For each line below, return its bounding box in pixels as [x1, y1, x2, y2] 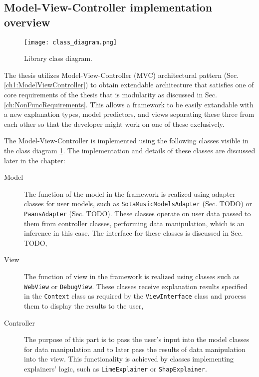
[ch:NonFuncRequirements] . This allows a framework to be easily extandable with [4, 99, 254, 109]
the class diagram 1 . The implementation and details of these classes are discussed [4, 145, 256, 155]
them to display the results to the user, [24, 300, 144, 311]
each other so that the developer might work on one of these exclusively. [4, 118, 225, 129]
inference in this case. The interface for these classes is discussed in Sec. [24, 228, 243, 238]
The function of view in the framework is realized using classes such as [24, 271, 240, 282]
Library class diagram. [24, 53, 92, 63]
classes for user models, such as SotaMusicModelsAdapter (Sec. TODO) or [24, 198, 252, 209]
